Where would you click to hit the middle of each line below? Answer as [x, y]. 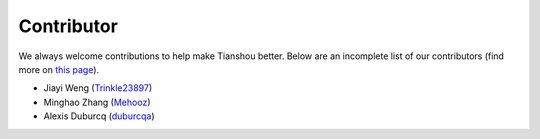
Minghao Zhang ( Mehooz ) [97, 102]
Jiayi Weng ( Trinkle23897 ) [98, 88]
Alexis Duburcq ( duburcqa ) [99, 116]
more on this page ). [59, 69]
